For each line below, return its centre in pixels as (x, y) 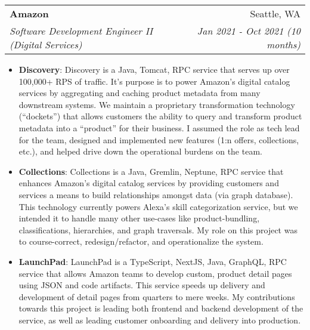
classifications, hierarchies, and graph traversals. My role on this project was (158, 229)
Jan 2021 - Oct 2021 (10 (249, 31)
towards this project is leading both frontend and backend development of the (161, 308)
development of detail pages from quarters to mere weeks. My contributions (157, 296)
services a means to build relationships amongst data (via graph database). (156, 194)
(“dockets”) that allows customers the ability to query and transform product (160, 116)
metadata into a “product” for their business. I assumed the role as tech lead (159, 127)
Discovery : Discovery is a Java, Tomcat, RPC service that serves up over (154, 69)
